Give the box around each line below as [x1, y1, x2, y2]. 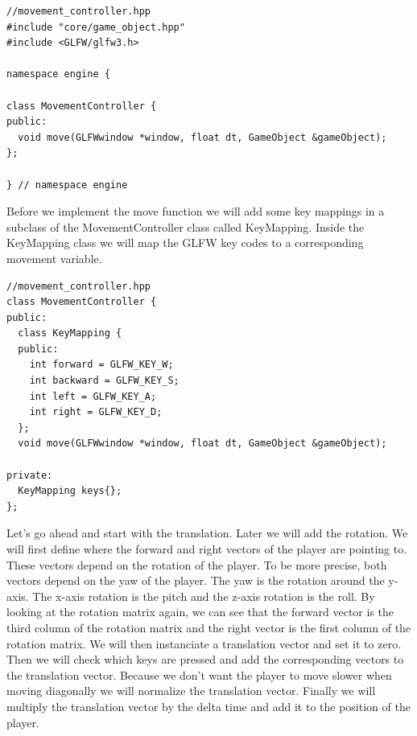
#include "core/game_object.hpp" [6, 21, 185, 33]
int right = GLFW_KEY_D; [29, 406, 163, 418]
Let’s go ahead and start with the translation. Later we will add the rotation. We [6, 524, 408, 541]
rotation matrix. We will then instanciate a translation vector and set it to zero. [6, 635, 402, 652]
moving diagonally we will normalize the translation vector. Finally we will [6, 682, 376, 699]
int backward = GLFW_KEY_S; [29, 375, 180, 387]
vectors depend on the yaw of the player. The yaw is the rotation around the [6, 572, 385, 589]
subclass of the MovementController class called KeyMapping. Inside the [6, 218, 365, 235]
